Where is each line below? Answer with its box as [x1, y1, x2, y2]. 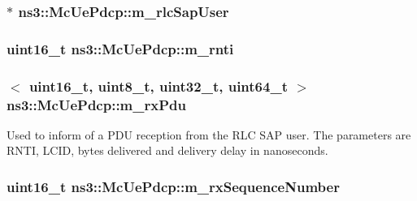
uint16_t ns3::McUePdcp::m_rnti [7, 38, 234, 58]
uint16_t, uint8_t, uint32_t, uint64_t [28, 75, 288, 96]
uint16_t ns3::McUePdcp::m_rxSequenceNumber [7, 176, 340, 196]
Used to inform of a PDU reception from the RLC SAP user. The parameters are [7, 126, 411, 143]
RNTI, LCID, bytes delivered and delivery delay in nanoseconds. [7, 142, 328, 159]
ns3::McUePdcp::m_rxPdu [7, 94, 186, 114]
